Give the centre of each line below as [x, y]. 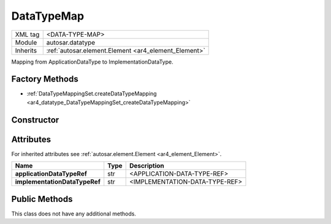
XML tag [27, 34]
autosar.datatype [71, 42]
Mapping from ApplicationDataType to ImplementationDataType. [93, 62]
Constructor [35, 120]
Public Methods [42, 199]
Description [147, 166]
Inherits [26, 50]
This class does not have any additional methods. [74, 214]
